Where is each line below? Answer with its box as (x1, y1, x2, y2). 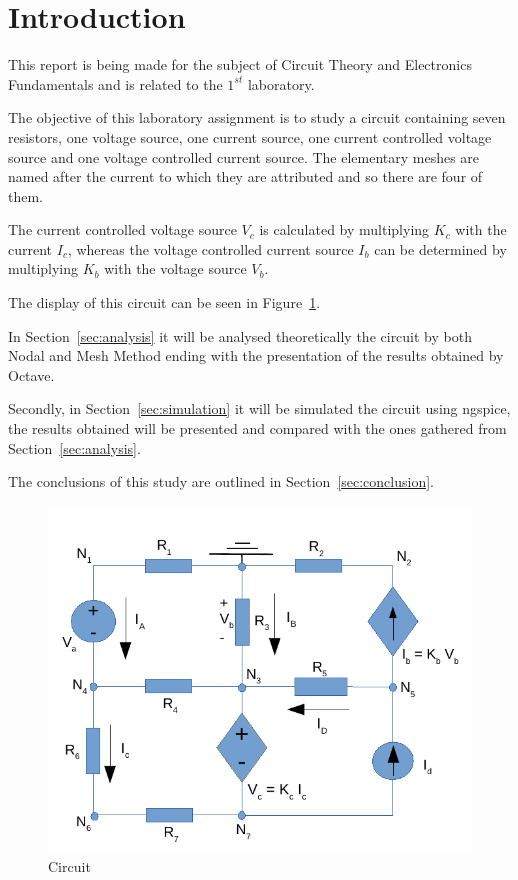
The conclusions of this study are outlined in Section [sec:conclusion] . (8, 471, 434, 492)
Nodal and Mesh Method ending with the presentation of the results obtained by (8, 345, 504, 366)
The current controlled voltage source (8, 219, 237, 240)
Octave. (8, 364, 55, 385)
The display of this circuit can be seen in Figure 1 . (8, 292, 321, 313)
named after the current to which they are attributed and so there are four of (8, 166, 483, 187)
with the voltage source (104, 258, 247, 279)
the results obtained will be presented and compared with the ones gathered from (8, 418, 507, 439)
